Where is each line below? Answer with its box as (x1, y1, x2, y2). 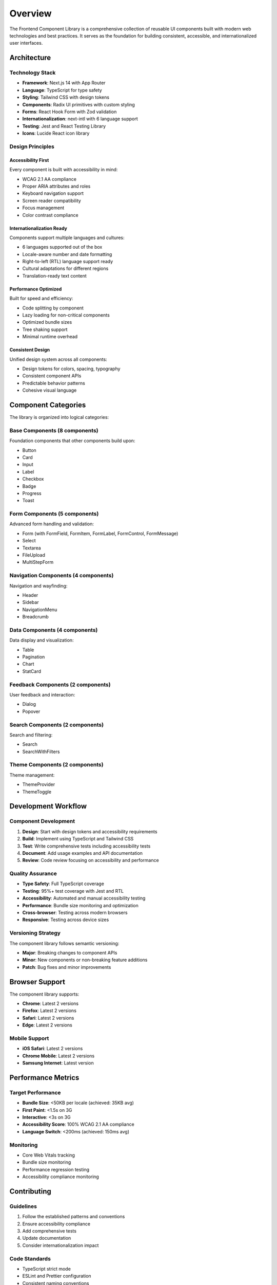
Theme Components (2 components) (9, 761, 104, 768)
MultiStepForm (22, 559, 54, 565)
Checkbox (22, 476, 44, 482)
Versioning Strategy (9, 929, 61, 937)
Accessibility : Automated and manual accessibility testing (22, 895, 146, 902)
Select (22, 538, 36, 544)
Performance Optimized (9, 286, 62, 292)
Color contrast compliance (22, 212, 79, 218)
